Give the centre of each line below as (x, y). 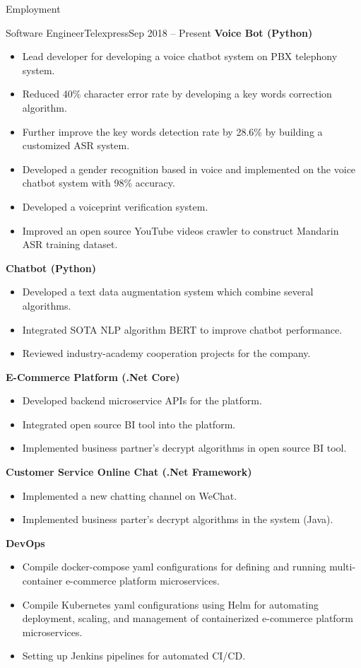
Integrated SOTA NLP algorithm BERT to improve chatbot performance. (182, 329)
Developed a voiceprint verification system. (115, 206)
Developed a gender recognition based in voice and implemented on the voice (189, 169)
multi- (343, 567)
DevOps (25, 543)
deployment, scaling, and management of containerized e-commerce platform (188, 618)
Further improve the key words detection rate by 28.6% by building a (172, 131)
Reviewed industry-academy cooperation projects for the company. (166, 353)
